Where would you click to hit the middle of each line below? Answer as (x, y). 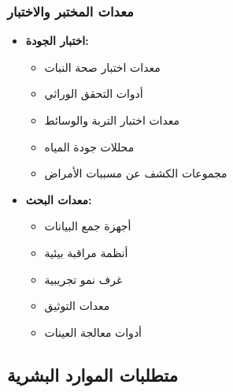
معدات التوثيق (77, 306)
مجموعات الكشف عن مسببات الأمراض (136, 173)
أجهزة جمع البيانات (88, 226)
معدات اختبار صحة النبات (102, 67)
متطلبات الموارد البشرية (92, 374)
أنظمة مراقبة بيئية (86, 252)
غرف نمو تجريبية (83, 279)
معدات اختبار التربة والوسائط (112, 120)
